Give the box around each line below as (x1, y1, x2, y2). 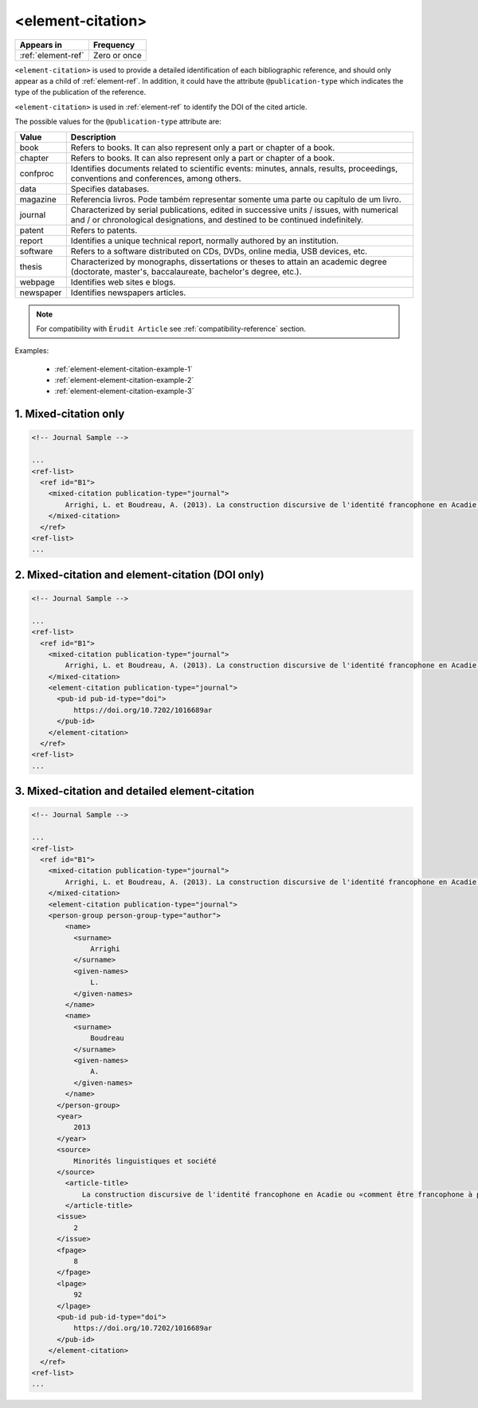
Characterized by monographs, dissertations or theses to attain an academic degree (70, 256, 387, 267)
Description (70, 132, 116, 143)
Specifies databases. (70, 183, 150, 195)
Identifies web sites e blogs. (70, 276, 176, 287)
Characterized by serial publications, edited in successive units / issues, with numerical (70, 204, 398, 215)
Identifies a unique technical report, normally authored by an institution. (70, 235, 339, 246)
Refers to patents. (70, 224, 138, 235)
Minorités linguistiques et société (72, 1156, 217, 1166)
